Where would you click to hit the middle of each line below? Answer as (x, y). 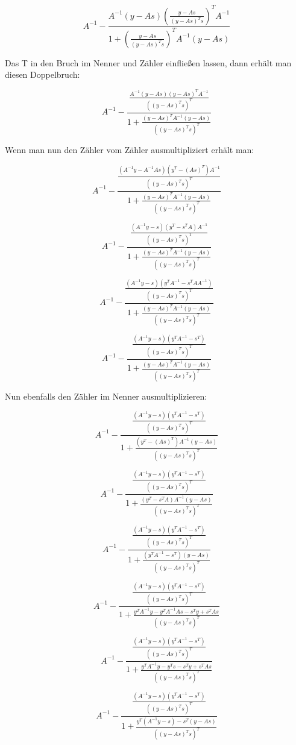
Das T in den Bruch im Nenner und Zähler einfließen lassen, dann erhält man (148, 62)
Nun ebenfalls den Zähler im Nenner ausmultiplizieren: (106, 396)
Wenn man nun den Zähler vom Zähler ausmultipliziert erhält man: (130, 150)
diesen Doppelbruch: (43, 74)
